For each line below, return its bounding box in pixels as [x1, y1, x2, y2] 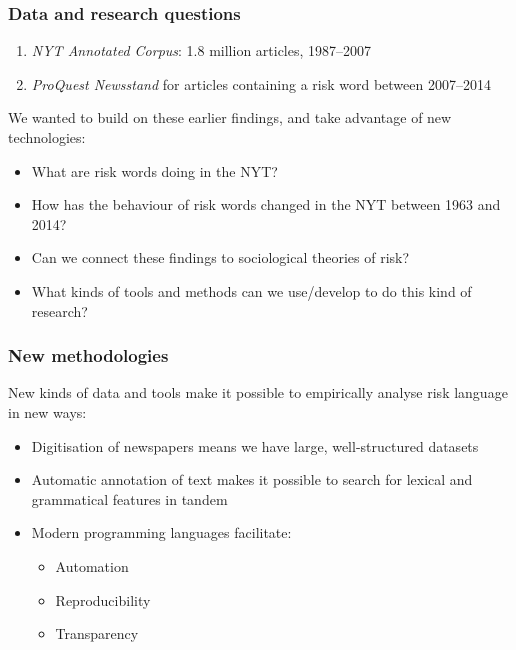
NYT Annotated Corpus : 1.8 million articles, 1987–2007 [31, 40, 372, 61]
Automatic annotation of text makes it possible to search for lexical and [31, 469, 473, 490]
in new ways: [8, 401, 87, 422]
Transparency [55, 623, 139, 644]
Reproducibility [55, 589, 151, 610]
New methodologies [8, 343, 169, 368]
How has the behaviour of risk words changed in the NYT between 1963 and [31, 194, 501, 215]
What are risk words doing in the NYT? [31, 160, 278, 181]
